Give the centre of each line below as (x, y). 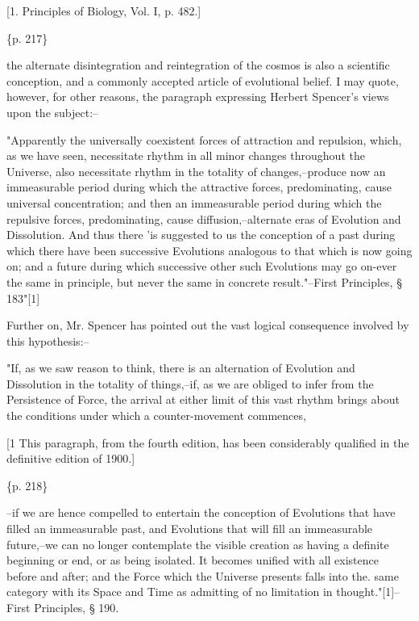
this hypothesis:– (48, 340)
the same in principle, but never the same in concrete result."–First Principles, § (204, 281)
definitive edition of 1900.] (71, 458)
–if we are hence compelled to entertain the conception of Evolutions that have (201, 512)
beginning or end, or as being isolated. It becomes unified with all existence (193, 560)
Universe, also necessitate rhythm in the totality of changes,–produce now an (196, 171)
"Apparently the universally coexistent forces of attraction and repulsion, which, (204, 139)
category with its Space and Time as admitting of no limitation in (170, 592)
